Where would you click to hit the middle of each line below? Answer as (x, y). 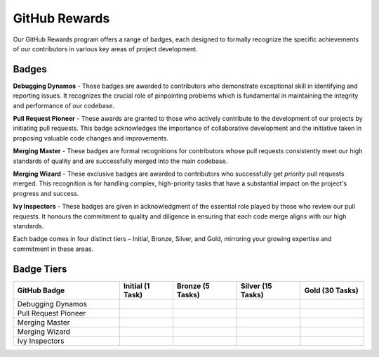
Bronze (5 (193, 286)
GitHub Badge (41, 290)
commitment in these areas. (53, 249)
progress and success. (46, 193)
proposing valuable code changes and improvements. (91, 138)
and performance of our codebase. (64, 105)
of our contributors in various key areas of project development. (105, 48)
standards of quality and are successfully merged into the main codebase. (120, 161)
